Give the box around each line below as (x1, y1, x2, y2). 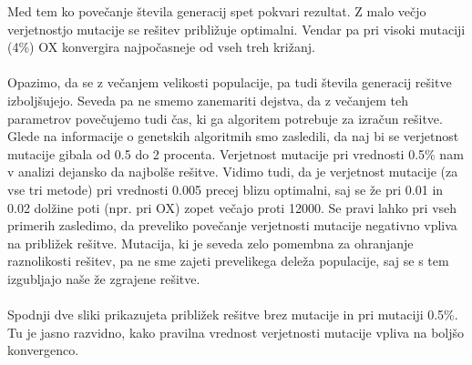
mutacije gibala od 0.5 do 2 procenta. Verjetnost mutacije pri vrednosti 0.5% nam (7, 144, 464, 163)
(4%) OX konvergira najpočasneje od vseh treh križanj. (7, 37, 315, 56)
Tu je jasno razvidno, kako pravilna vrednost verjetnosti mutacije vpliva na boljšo (7, 322, 465, 341)
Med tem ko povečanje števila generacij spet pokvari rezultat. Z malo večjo (7, 2, 426, 20)
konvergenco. (7, 340, 79, 360)
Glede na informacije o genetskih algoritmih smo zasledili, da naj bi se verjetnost (7, 127, 459, 146)
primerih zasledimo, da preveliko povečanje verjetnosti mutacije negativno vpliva (7, 216, 457, 235)
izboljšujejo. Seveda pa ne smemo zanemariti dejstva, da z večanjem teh (7, 90, 409, 109)
